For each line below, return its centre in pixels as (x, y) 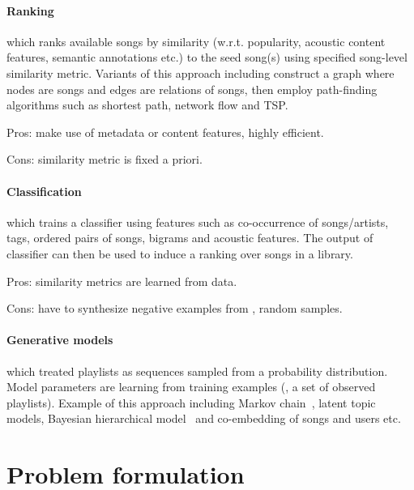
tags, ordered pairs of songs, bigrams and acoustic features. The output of (190, 238)
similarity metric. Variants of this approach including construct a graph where (201, 72)
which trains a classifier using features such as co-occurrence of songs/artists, (198, 222)
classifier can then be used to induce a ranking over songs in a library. (180, 253)
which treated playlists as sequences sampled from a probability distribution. (197, 371)
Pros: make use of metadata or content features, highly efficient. (165, 132)
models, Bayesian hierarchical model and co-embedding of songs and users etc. (204, 418)
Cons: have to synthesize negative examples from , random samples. (175, 308)
